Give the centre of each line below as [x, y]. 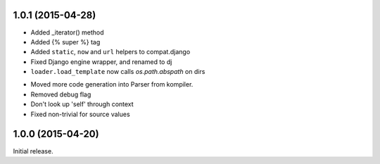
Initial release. [33, 151]
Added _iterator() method [67, 32]
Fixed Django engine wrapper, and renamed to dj [101, 62]
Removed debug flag [61, 94]
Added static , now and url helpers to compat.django [110, 52]
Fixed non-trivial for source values [80, 114]
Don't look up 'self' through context [82, 104]
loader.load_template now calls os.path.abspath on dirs [118, 72]
